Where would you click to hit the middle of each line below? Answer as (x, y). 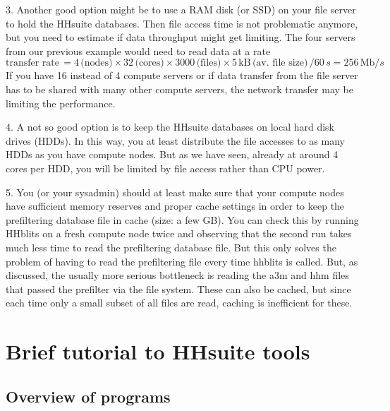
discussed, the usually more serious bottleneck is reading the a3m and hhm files (177, 275)
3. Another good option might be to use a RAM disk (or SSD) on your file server (181, 9)
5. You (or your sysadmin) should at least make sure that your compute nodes (175, 192)
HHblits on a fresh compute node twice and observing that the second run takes (179, 233)
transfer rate (33, 63)
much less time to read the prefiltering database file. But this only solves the (171, 247)
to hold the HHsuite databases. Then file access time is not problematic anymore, (182, 23)
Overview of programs (88, 396)
